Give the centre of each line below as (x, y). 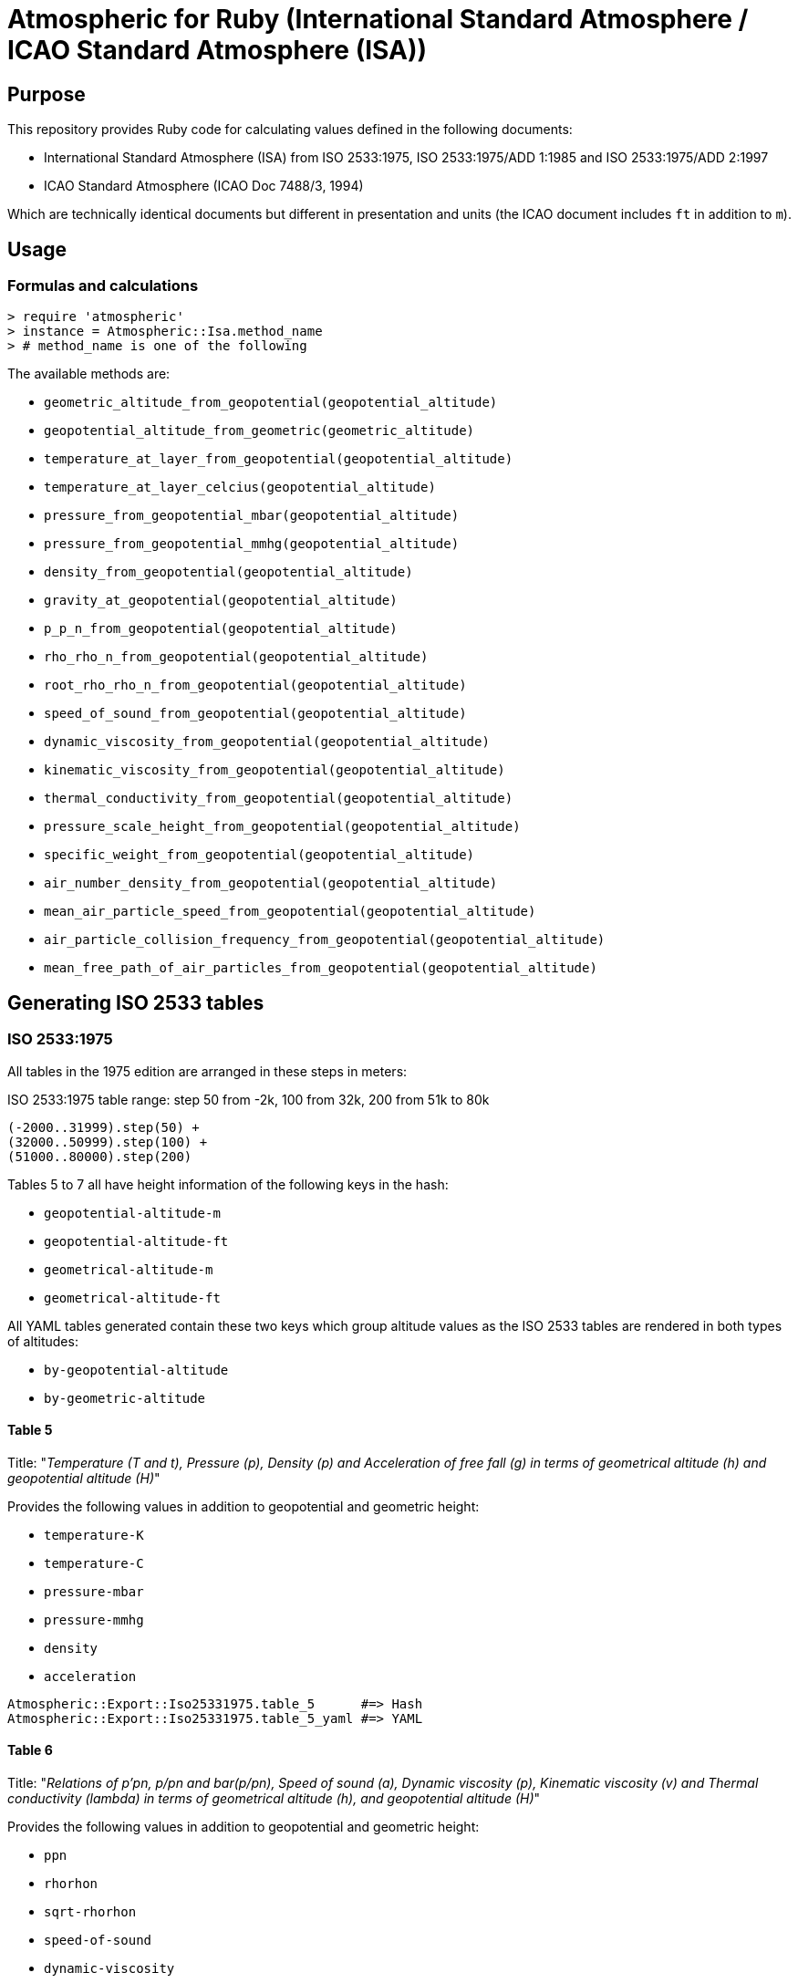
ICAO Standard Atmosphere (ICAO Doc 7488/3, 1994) (204, 186)
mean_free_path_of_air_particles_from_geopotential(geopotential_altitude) (321, 968)
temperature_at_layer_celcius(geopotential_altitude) (240, 488)
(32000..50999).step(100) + (108, 1142)
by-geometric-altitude (125, 1398)
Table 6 (30, 1750)
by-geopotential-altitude (136, 1370)
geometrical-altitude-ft (132, 1298)
